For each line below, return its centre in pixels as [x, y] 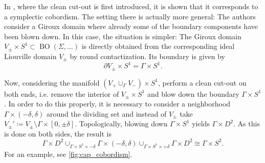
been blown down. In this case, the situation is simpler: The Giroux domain [123, 36]
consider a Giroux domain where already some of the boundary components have [131, 26]
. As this [247, 124]
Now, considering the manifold [52, 82]
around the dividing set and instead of [106, 113]
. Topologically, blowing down [121, 124]
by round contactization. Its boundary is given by [147, 56]
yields [201, 124]
